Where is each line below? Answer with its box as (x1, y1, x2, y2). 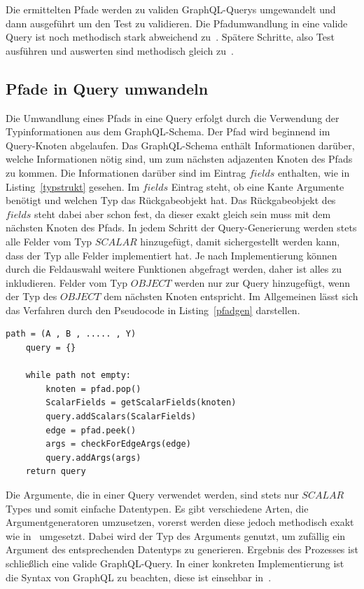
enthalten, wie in (277, 165, 350, 180)
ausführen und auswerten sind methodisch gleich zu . (6, 43, 234, 57)
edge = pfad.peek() (45, 425, 136, 435)
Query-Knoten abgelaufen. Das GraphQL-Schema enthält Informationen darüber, (6, 137, 355, 152)
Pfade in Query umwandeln (6, 77, 209, 99)
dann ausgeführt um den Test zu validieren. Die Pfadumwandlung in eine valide (6, 15, 348, 30)
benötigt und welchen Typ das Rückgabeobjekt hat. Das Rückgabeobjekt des (6, 193, 336, 208)
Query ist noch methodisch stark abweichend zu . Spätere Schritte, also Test (6, 29, 335, 44)
